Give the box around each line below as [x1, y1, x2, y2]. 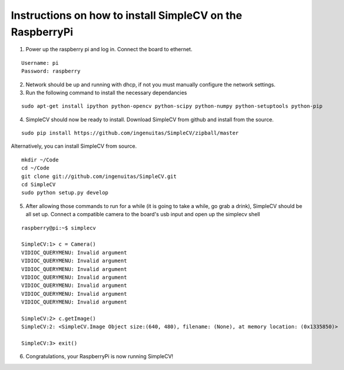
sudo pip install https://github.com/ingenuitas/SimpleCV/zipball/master [21, 130, 239, 137]
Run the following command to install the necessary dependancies [25, 89, 187, 96]
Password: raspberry [21, 68, 81, 75]
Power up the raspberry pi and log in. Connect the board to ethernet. [25, 46, 193, 53]
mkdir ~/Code [21, 156, 59, 163]
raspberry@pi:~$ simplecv [21, 224, 97, 231]
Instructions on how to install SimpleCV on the [11, 9, 243, 22]
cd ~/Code [21, 165, 49, 171]
